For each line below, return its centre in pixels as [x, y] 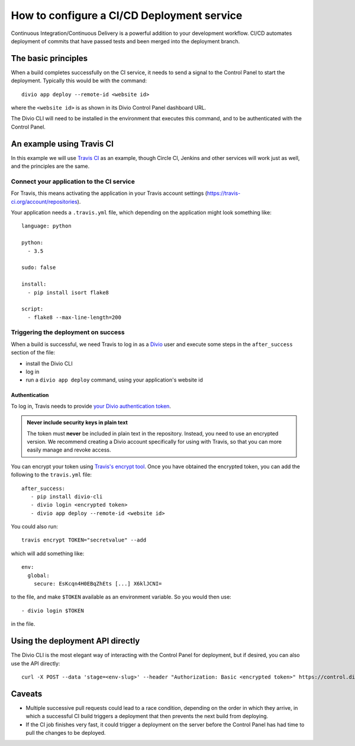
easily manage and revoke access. [69, 450]
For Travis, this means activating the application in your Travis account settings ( [109, 193]
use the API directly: [35, 663]
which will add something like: [48, 553]
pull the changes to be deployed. [66, 732]
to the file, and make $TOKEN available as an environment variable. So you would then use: [121, 597]
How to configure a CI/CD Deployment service [127, 15]
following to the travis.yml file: [51, 475]
